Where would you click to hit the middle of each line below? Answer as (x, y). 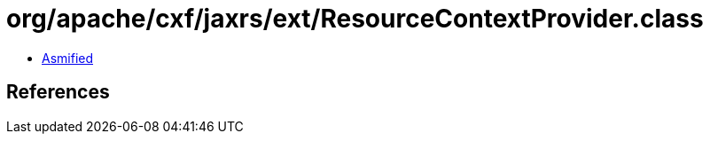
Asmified (68, 58)
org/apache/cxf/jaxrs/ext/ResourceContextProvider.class (355, 19)
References (58, 92)
